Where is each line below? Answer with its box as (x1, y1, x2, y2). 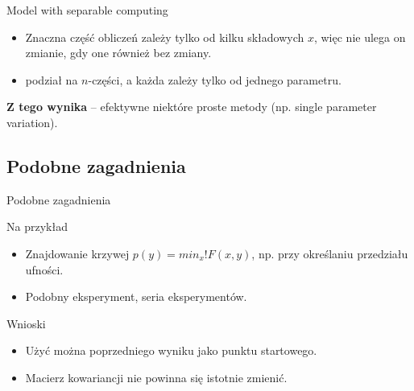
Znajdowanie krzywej (25, 245, 130, 261)
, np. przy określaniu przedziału (251, 245, 408, 261)
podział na (25, 71, 78, 88)
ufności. (25, 261, 64, 278)
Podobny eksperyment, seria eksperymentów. (25, 288, 247, 305)
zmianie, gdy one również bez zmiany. (25, 44, 212, 61)
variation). (6, 113, 58, 130)
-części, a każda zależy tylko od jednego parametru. (88, 71, 342, 88)
